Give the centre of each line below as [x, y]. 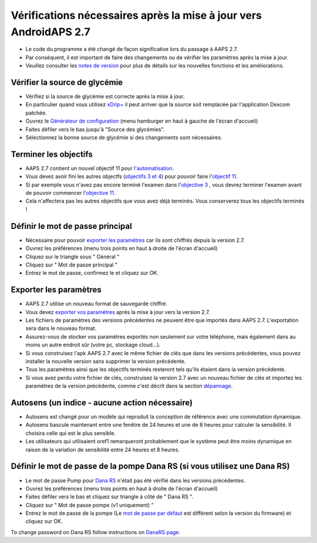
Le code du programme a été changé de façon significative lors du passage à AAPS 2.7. [132, 49]
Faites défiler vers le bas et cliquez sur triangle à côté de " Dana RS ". [109, 497]
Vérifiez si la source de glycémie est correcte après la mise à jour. [105, 96]
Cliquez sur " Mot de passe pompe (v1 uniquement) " [90, 505]
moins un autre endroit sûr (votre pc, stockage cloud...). [93, 345]
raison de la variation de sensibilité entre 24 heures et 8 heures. [103, 450]
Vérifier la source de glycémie [67, 82]
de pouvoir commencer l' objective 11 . [70, 193]
